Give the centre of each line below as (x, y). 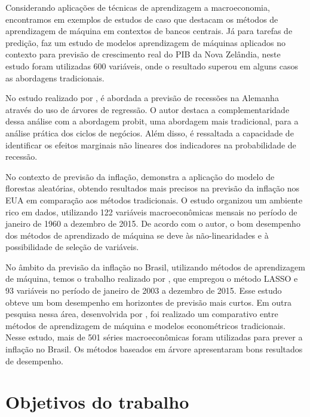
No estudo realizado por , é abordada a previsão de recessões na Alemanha (142, 98)
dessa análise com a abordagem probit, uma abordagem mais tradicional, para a (152, 121)
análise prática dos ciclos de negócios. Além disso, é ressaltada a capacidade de (150, 133)
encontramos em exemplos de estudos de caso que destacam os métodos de (142, 19)
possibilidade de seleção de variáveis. (72, 247)
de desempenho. (34, 360)
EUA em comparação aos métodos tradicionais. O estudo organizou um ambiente (154, 200)
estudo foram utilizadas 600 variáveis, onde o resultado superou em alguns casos (152, 66)
